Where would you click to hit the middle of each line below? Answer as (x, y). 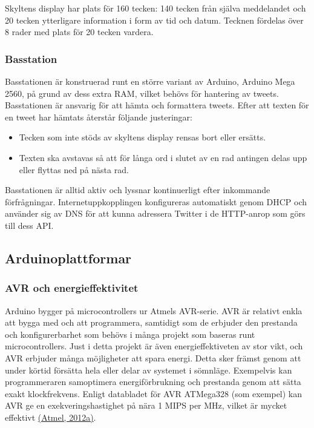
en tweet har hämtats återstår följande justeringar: (99, 117)
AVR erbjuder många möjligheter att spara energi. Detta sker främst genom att (153, 357)
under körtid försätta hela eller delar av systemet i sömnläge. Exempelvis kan (149, 370)
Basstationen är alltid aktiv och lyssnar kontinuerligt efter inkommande (138, 190)
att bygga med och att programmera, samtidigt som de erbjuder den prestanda (151, 322)
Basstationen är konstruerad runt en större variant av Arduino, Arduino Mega (150, 81)
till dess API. (29, 225)
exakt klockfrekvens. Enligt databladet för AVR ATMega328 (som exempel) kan (154, 393)
